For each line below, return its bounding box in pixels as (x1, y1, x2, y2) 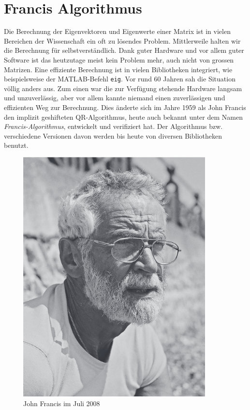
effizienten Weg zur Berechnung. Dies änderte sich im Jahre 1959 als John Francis (4, 102, 246, 112)
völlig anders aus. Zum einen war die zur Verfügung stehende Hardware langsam (4, 83, 242, 93)
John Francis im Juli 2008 (23, 398, 100, 408)
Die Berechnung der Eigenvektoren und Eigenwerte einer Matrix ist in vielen (4, 26, 231, 36)
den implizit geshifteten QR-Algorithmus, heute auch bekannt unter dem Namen (4, 111, 243, 122)
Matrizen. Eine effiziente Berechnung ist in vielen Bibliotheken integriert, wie (4, 64, 233, 74)
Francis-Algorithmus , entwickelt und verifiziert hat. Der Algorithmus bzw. (4, 121, 223, 131)
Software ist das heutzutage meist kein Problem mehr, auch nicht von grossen (4, 54, 234, 64)
